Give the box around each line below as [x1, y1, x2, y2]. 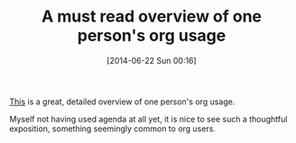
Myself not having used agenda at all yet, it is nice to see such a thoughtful [9, 113, 288, 124]
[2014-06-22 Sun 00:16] [106, 55, 197, 66]
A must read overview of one [41, 6, 263, 27]
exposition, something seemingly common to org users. [9, 123, 217, 134]
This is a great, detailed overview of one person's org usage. [9, 96, 236, 107]
